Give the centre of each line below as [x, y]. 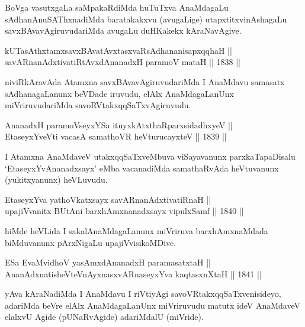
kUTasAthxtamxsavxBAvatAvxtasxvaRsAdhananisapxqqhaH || [118, 50]
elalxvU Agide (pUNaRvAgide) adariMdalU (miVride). [104, 317]
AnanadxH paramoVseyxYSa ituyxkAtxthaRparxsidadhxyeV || [119, 124]
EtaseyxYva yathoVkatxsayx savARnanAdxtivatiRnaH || [108, 199]
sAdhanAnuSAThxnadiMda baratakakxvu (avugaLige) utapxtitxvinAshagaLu [146, 19]
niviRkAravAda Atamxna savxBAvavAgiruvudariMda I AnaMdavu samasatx [145, 81]
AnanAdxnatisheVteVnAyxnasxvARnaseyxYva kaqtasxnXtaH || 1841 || [133, 273]
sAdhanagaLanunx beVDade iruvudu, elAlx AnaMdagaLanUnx [119, 93]
